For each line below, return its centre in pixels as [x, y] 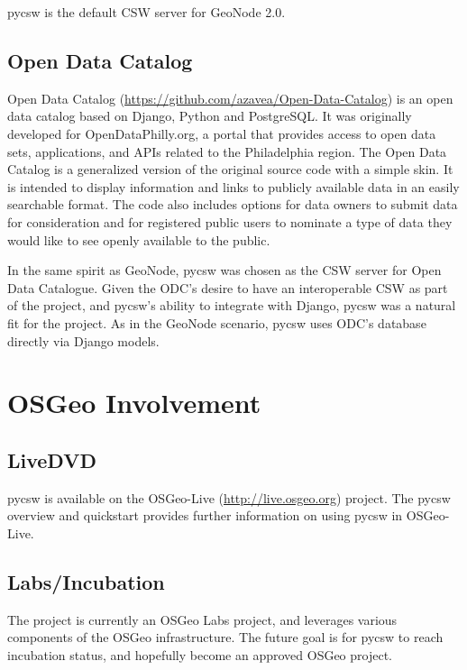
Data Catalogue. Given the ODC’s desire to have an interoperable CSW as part [228, 287]
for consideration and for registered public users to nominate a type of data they [230, 221]
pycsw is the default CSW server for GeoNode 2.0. [147, 12]
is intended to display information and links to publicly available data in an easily [233, 186]
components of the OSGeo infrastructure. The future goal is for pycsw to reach [225, 637]
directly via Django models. [83, 340]
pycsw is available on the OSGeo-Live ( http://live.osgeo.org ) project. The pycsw [229, 497]
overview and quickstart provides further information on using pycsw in [205, 515]
